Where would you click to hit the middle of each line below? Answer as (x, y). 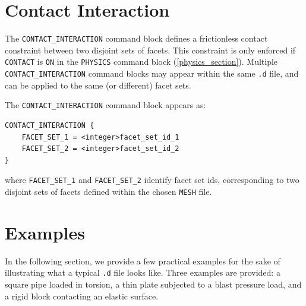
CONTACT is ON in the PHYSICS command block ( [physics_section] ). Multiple (141, 61)
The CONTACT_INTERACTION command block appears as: (105, 105)
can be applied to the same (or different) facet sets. (98, 85)
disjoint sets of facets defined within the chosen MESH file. (108, 191)
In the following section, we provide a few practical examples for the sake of (143, 261)
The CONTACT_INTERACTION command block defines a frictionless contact (136, 38)
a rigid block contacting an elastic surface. (82, 296)
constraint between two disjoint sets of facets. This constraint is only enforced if (150, 50)
